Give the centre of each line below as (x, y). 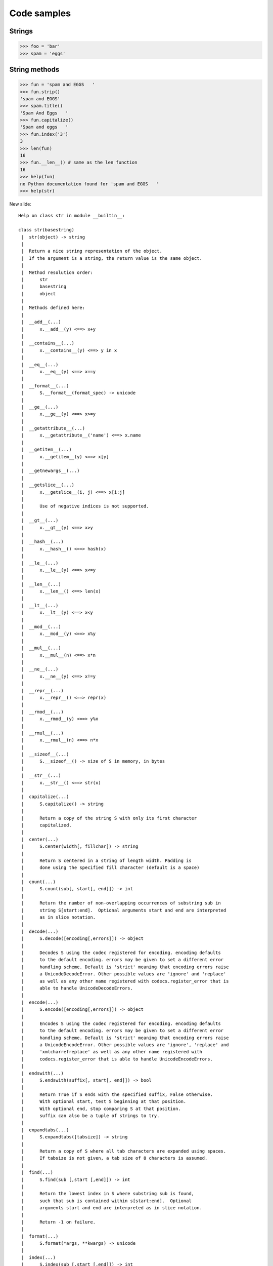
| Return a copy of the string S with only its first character (109, 818)
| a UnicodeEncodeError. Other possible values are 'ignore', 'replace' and (125, 1045)
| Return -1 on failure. (58, 1222)
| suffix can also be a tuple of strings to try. (90, 1116)
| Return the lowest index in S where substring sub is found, (108, 1194)
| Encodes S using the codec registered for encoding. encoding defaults (121, 1023)
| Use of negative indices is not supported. (85, 506)
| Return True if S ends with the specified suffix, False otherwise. (117, 1094)
